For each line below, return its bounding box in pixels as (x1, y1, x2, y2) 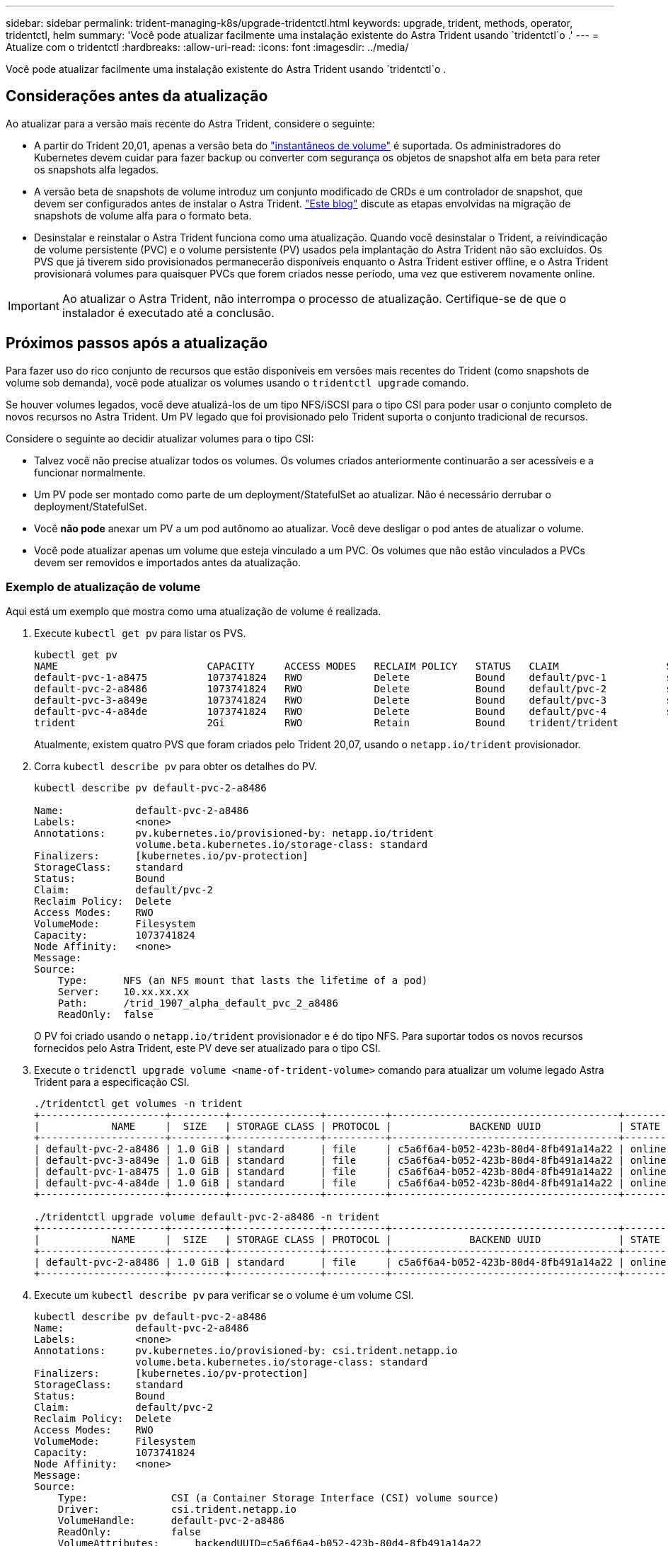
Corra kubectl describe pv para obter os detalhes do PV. (34, 760, 318, 773)
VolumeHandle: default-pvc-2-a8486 (57, 1515, 285, 1527)
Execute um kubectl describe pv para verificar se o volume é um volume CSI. (34, 1289, 414, 1302)
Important (8, 298, 59, 313)
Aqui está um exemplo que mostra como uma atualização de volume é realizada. (6, 605, 381, 618)
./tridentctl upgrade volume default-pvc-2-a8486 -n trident (34, 1211, 380, 1223)
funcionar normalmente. (34, 466, 146, 479)
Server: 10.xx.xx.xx (57, 986, 190, 998)
